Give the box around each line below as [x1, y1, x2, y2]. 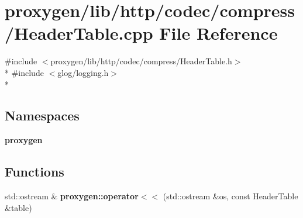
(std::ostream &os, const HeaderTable [163, 190, 298, 202]
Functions [5, 162, 64, 181]
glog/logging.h [57, 66, 109, 78]
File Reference [159, 21, 278, 45]
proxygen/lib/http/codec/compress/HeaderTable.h [50, 55, 232, 67]
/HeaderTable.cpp [5, 21, 153, 45]
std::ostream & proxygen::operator [5, 190, 139, 202]
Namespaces [5, 106, 80, 124]
